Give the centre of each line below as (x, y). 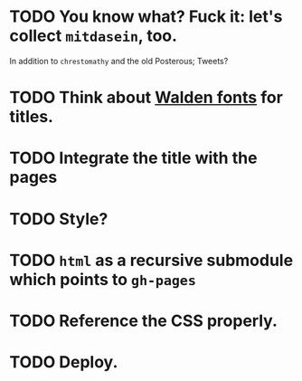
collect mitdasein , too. (94, 36)
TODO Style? (59, 219)
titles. (32, 117)
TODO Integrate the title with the (133, 158)
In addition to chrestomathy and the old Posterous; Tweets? (119, 61)
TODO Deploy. (64, 362)
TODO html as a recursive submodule (151, 260)
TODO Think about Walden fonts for (146, 98)
